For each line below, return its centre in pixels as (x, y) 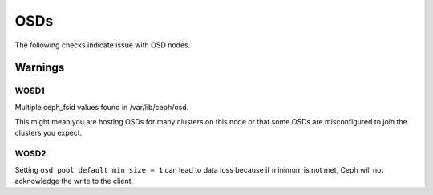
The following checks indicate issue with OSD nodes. (103, 45)
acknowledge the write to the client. (74, 181)
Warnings (40, 68)
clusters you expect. (49, 133)
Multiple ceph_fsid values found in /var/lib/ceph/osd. (102, 107)
